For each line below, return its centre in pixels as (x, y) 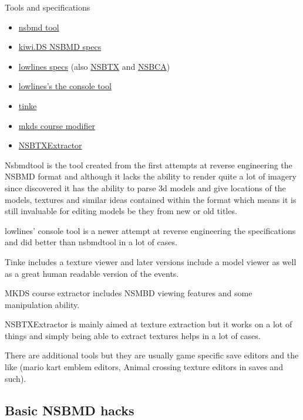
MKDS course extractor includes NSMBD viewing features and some (129, 293)
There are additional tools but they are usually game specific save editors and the (152, 355)
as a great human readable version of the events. (92, 273)
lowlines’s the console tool (65, 86)
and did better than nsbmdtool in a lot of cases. (91, 242)
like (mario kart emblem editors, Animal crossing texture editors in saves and (144, 367)
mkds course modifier (57, 125)
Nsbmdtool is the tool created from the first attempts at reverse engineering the (149, 165)
